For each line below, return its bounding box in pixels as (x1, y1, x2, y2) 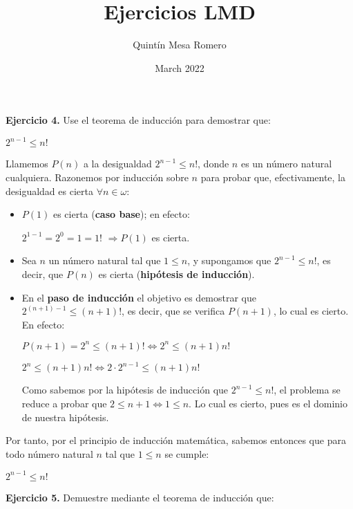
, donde (198, 156, 229, 171)
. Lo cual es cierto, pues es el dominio (189, 396, 347, 410)
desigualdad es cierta (6, 183, 93, 198)
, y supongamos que (187, 253, 271, 268)
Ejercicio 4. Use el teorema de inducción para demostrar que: (6, 113, 271, 127)
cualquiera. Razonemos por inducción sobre (6, 170, 189, 184)
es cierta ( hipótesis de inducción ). (98, 266, 255, 281)
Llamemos (6, 156, 48, 171)
